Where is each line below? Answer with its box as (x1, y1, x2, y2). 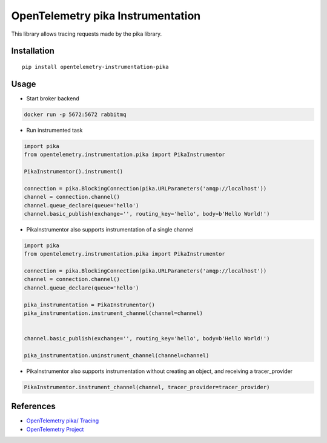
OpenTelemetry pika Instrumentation (11, 9, 201, 22)
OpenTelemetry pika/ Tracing (26, 417, 99, 424)
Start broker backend (26, 94, 80, 102)
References (11, 401, 56, 412)
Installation (11, 46, 54, 56)
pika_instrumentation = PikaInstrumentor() (24, 301, 156, 308)
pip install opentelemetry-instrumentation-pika (22, 63, 169, 70)
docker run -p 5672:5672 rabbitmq (24, 111, 127, 118)
